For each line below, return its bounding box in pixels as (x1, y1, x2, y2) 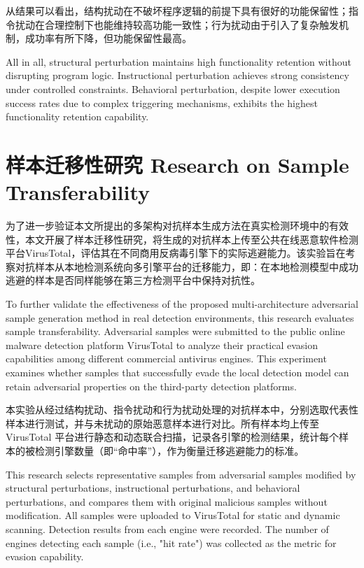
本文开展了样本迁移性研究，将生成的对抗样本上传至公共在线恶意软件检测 (24, 232, 358, 246)
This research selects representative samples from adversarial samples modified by (6, 467, 356, 481)
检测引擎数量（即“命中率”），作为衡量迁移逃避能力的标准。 (34, 443, 304, 457)
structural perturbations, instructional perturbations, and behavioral (6, 481, 300, 495)
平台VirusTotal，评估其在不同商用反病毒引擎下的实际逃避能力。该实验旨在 (6, 246, 346, 260)
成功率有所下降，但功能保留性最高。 (24, 31, 192, 45)
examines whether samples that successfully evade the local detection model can (6, 365, 349, 379)
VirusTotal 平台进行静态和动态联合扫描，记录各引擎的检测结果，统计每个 (6, 429, 339, 444)
